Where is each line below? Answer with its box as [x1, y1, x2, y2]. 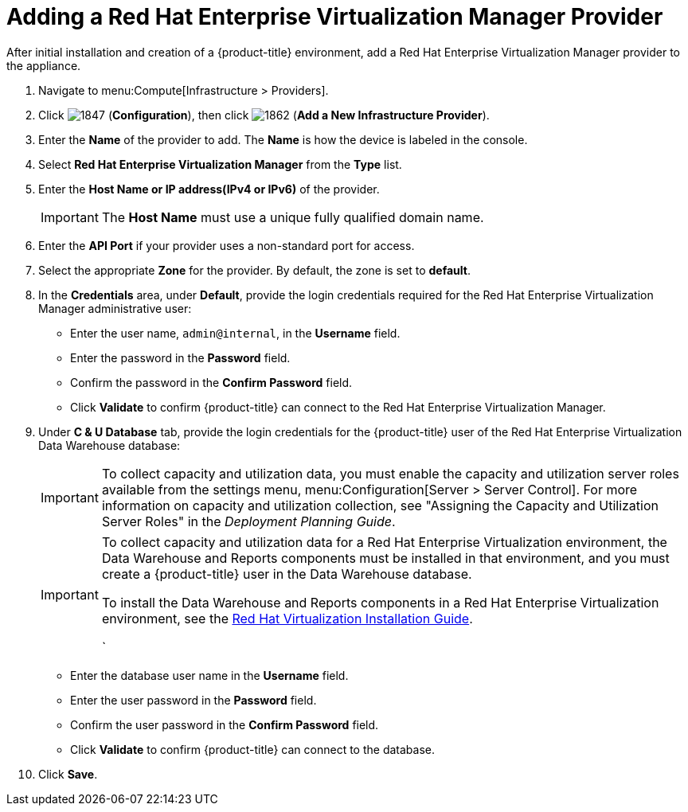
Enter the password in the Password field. [70, 350, 291, 365]
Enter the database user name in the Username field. [70, 668, 349, 682]
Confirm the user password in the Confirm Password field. [70, 717, 379, 732]
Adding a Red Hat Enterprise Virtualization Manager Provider [6, 3, 663, 30]
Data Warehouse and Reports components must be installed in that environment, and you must [101, 549, 670, 566]
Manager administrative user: [38, 301, 192, 315]
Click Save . [38, 767, 98, 781]
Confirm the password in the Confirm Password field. [70, 375, 353, 389]
